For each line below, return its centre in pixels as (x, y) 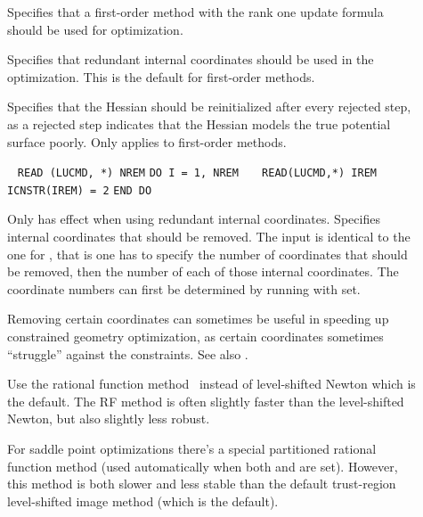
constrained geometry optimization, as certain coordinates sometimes (195, 336)
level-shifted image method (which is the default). (143, 501)
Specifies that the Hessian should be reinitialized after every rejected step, (209, 107)
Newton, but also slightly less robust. (109, 419)
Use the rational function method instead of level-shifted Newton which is (211, 384)
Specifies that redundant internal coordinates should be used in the (191, 59)
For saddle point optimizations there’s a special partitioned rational (192, 448)
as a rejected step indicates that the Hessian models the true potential (199, 123)
